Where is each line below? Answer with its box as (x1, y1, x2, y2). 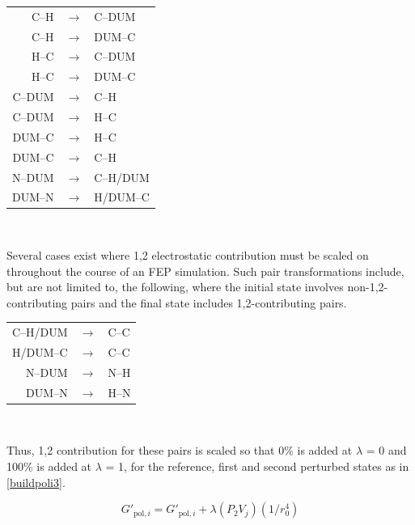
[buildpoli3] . (6, 473, 66, 490)
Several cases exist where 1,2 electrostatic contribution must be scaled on (6, 247, 369, 264)
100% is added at (6, 457, 92, 474)
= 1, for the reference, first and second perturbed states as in (105, 457, 409, 474)
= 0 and (366, 442, 407, 459)
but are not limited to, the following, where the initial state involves (6, 278, 344, 295)
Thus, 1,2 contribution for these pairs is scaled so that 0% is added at (6, 442, 353, 459)
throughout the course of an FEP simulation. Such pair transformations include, (6, 262, 404, 279)
